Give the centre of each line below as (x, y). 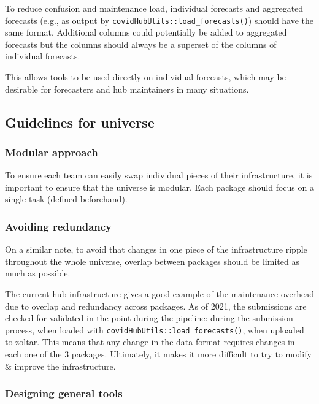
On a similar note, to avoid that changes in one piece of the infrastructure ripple (156, 249)
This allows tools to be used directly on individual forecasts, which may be (145, 77)
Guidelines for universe (80, 122)
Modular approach (52, 152)
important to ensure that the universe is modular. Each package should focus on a (159, 187)
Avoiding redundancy (59, 226)
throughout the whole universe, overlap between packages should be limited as (152, 261)
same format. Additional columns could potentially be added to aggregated (146, 32)
